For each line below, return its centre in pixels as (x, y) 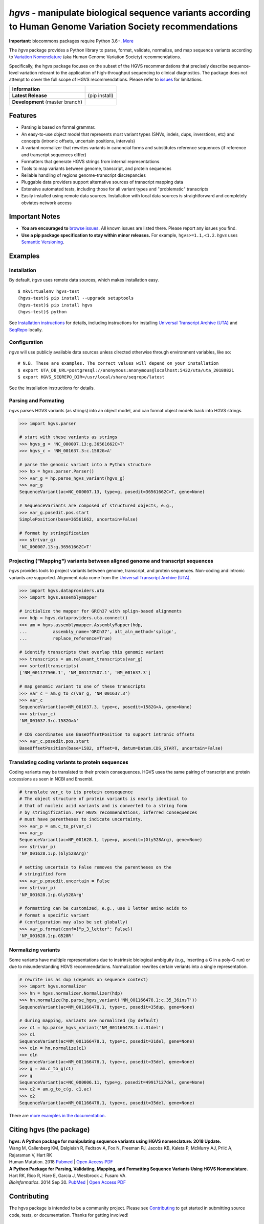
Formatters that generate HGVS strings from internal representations (90, 162)
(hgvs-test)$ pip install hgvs (55, 305)
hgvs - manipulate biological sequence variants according (130, 13)
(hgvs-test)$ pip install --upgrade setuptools (76, 298)
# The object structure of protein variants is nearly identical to (103, 799)
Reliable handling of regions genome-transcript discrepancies (84, 175)
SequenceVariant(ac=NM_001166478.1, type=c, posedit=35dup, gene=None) (107, 1007)
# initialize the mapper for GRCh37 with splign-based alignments (100, 611)
